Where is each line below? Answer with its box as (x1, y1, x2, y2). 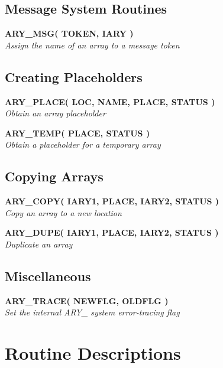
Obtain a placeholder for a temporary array (5, 138, 161, 151)
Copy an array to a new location (5, 206, 122, 219)
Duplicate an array (5, 237, 73, 250)
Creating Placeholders (5, 67, 143, 86)
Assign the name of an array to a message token (5, 38, 180, 51)
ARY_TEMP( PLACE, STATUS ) (5, 126, 150, 139)
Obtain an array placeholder (5, 107, 106, 119)
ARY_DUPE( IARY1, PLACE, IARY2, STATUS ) (5, 226, 219, 239)
